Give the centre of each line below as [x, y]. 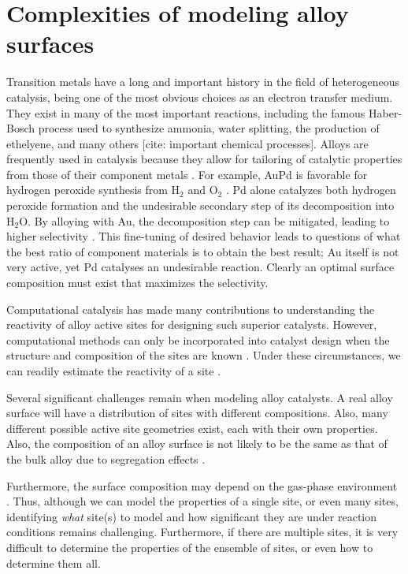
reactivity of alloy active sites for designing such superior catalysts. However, [192, 324]
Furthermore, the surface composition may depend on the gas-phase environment [202, 485]
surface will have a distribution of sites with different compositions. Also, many [197, 413]
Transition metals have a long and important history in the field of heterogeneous [203, 82]
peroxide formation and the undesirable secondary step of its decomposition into [200, 205]
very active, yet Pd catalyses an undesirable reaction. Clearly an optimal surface [200, 267]
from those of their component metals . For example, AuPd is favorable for [187, 174]
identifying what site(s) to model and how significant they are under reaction [192, 516]
